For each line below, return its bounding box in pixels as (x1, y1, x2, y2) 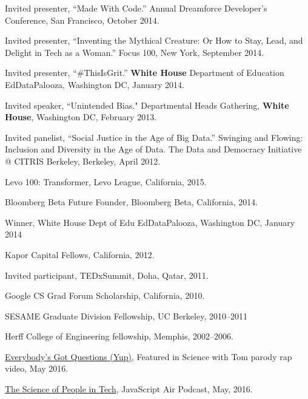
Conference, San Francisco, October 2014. (5, 13, 159, 26)
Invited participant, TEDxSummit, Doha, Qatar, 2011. (5, 268, 209, 281)
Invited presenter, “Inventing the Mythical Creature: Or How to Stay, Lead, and (5, 34, 303, 47)
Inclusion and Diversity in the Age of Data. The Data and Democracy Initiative (5, 143, 302, 155)
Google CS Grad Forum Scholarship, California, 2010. (5, 289, 205, 302)
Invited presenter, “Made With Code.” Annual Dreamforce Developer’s (5, 2, 267, 14)
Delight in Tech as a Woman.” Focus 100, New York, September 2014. (5, 46, 264, 58)
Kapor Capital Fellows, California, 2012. (5, 248, 155, 261)
